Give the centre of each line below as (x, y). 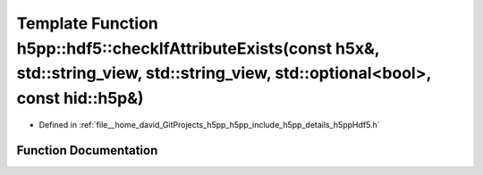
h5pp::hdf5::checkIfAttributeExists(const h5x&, (198, 48)
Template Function (87, 23)
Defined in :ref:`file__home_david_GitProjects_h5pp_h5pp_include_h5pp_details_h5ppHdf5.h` (209, 124)
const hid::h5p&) (80, 99)
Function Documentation (87, 150)
